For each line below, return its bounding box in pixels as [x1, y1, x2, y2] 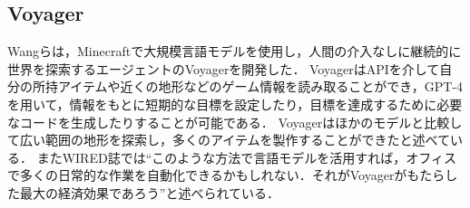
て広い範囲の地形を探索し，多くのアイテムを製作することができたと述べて [7, 130, 451, 149]
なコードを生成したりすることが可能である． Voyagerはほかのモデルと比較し [7, 112, 463, 131]
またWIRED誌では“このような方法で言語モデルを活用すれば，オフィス [36, 147, 456, 166]
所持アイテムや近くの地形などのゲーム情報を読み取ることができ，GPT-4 [32, 77, 464, 96]
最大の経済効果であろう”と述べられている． [19, 183, 280, 202]
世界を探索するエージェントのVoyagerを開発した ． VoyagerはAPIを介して [7, 59, 440, 78]
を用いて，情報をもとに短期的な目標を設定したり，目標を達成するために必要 [7, 94, 463, 113]
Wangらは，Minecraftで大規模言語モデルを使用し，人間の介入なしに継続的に [7, 42, 462, 61]
